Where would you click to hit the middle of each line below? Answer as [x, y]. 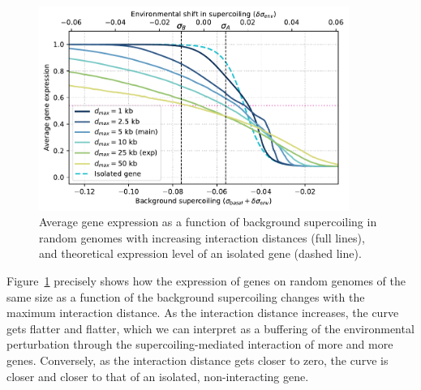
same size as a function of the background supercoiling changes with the [186, 296]
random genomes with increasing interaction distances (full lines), [202, 237]
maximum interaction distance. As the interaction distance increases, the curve [203, 313]
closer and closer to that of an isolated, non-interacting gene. [158, 376]
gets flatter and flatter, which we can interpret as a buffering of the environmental [210, 328]
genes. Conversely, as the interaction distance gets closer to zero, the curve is [198, 360]
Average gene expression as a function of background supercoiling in [208, 222]
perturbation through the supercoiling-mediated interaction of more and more [200, 344]
